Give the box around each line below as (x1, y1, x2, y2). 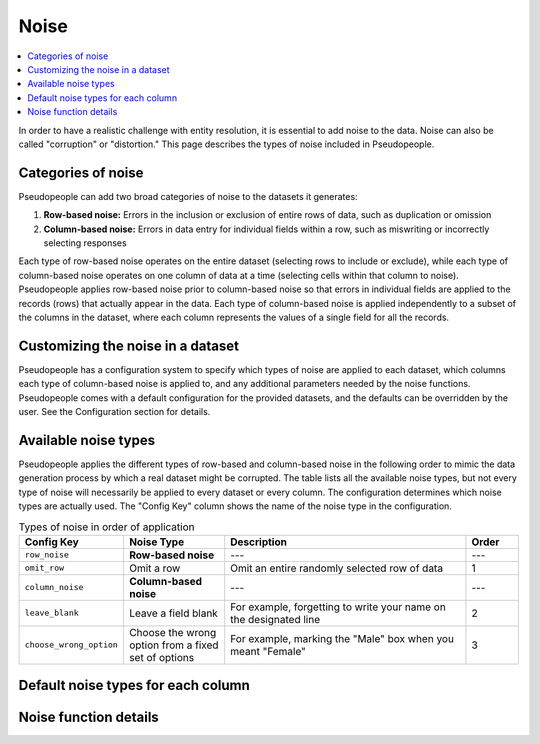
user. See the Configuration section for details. (18, 406, 211, 417)
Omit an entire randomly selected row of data (230, 561, 444, 575)
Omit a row (128, 561, 181, 575)
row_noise (24, 550, 70, 560)
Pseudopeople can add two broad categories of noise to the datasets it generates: (18, 190, 359, 202)
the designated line (230, 612, 320, 626)
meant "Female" (230, 644, 307, 658)
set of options (128, 650, 195, 664)
